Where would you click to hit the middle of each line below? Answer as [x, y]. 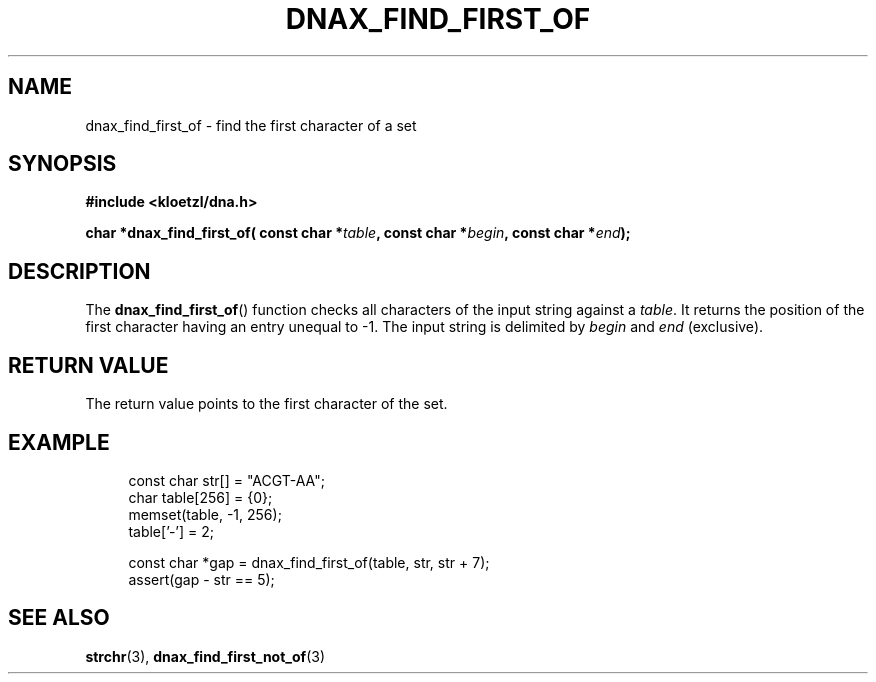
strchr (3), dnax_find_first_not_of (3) [205, 656]
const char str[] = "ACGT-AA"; [226, 480]
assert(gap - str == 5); [201, 579]
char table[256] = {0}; [200, 497]
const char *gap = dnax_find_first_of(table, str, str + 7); [309, 562]
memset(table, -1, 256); [205, 514]
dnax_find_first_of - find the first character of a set [251, 125]
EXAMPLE [59, 442]
